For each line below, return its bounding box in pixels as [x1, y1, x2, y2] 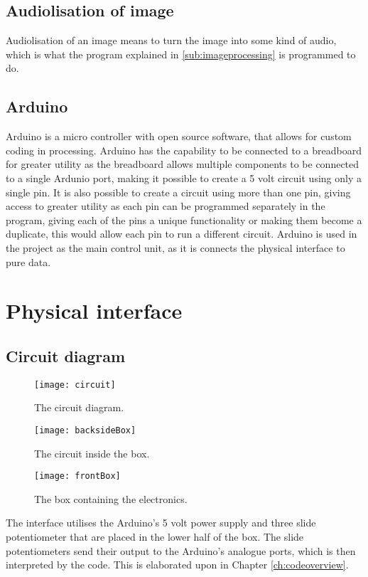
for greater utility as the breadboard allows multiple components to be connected [6, 157, 359, 171]
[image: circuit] [34, 379, 116, 390]
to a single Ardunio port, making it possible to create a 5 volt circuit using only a [6, 170, 362, 185]
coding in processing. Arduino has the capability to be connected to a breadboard [6, 142, 362, 157]
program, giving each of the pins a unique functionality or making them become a [6, 212, 362, 227]
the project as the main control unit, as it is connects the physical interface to [6, 240, 345, 255]
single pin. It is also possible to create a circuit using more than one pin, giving [6, 184, 351, 199]
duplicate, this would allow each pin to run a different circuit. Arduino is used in [6, 226, 357, 241]
